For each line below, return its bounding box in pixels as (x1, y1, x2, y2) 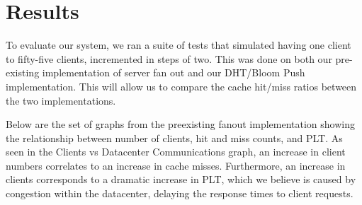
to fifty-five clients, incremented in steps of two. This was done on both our (6, 51, 332, 66)
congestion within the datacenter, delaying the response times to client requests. (6, 186, 353, 201)
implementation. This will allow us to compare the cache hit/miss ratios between (6, 78, 357, 93)
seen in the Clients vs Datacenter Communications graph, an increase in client (6, 144, 346, 159)
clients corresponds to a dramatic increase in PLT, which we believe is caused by (6, 172, 356, 187)
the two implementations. (6, 93, 116, 107)
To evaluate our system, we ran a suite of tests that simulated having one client (6, 37, 351, 52)
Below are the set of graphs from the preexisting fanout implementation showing (6, 117, 355, 131)
